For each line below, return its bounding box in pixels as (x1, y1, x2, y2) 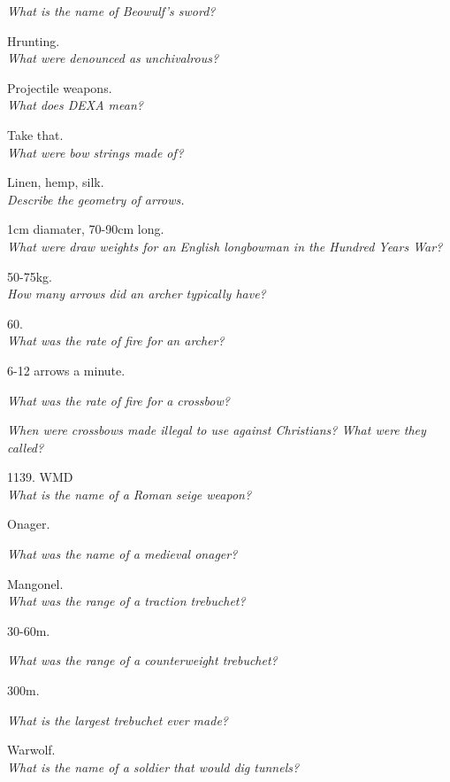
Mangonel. (7, 574, 64, 592)
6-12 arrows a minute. (7, 360, 126, 379)
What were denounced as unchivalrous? (7, 49, 219, 67)
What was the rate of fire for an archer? (7, 331, 225, 350)
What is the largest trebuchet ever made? (7, 710, 228, 729)
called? (7, 437, 44, 456)
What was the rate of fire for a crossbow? (7, 391, 230, 409)
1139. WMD (7, 468, 73, 486)
